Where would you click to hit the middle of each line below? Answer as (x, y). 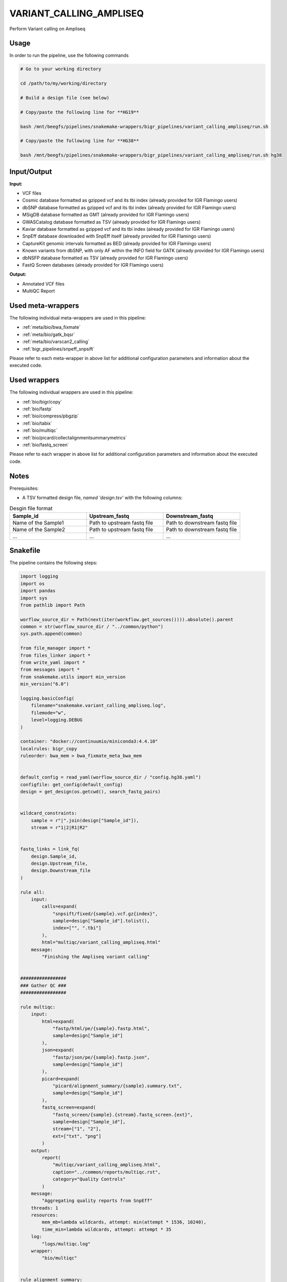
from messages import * (50, 670)
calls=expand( (59, 907)
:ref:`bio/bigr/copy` (42, 402)
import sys (34, 598)
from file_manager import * (55, 648)
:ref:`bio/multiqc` (40, 430)
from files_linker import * (55, 655)
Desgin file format (31, 508)
